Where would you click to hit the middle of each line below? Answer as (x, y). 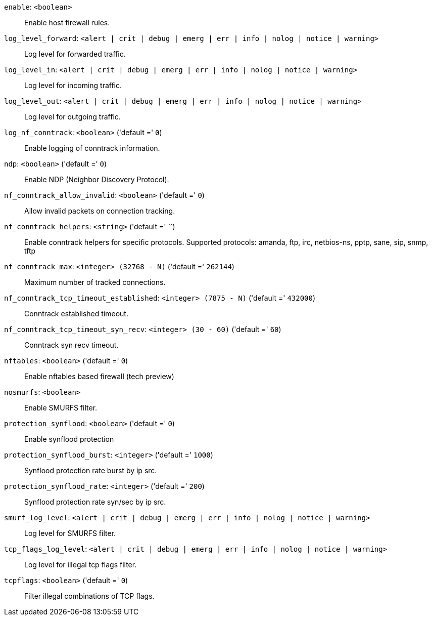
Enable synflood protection (69, 439)
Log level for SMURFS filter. (70, 533)
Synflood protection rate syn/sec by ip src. (95, 502)
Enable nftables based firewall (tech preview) (99, 376)
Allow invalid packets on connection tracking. (100, 211)
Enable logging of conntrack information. (92, 148)
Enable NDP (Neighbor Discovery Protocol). (97, 179)
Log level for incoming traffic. (73, 85)
